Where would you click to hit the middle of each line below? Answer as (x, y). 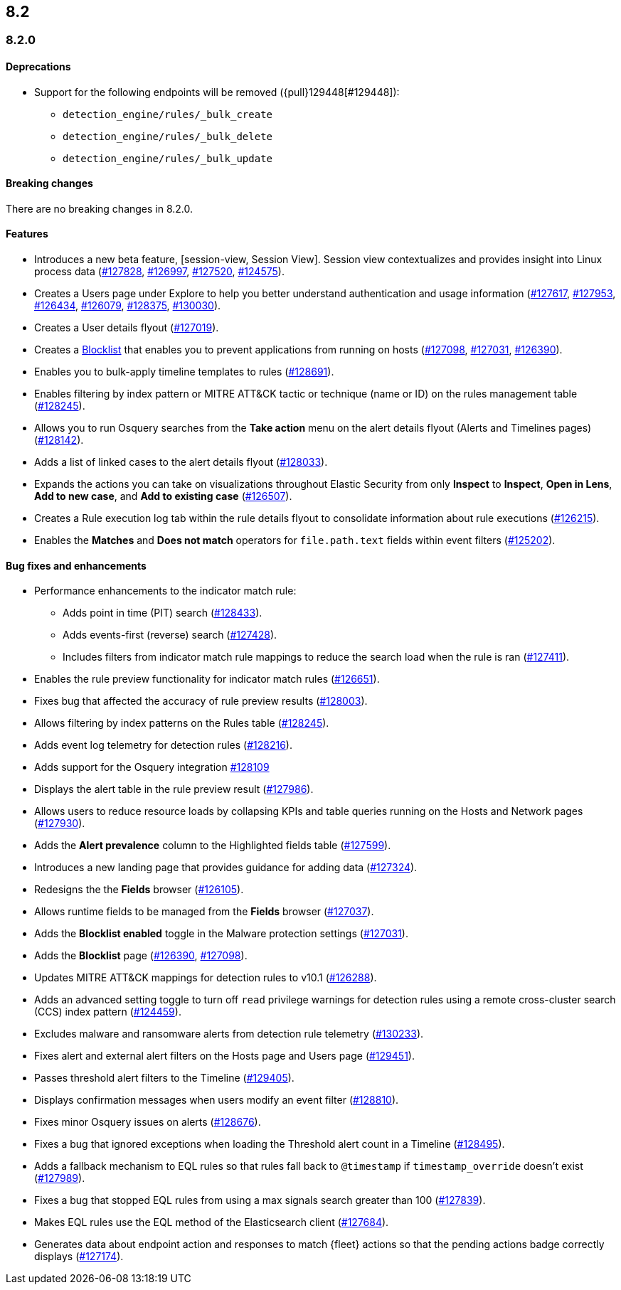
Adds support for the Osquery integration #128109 (152, 767)
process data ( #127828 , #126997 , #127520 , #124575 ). (159, 272)
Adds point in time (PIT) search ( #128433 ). (163, 613)
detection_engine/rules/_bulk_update (168, 158)
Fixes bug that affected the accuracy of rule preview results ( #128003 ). (201, 701)
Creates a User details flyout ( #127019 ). (127, 328)
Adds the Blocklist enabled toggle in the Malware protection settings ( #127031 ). (221, 934)
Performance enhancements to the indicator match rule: (165, 591)
